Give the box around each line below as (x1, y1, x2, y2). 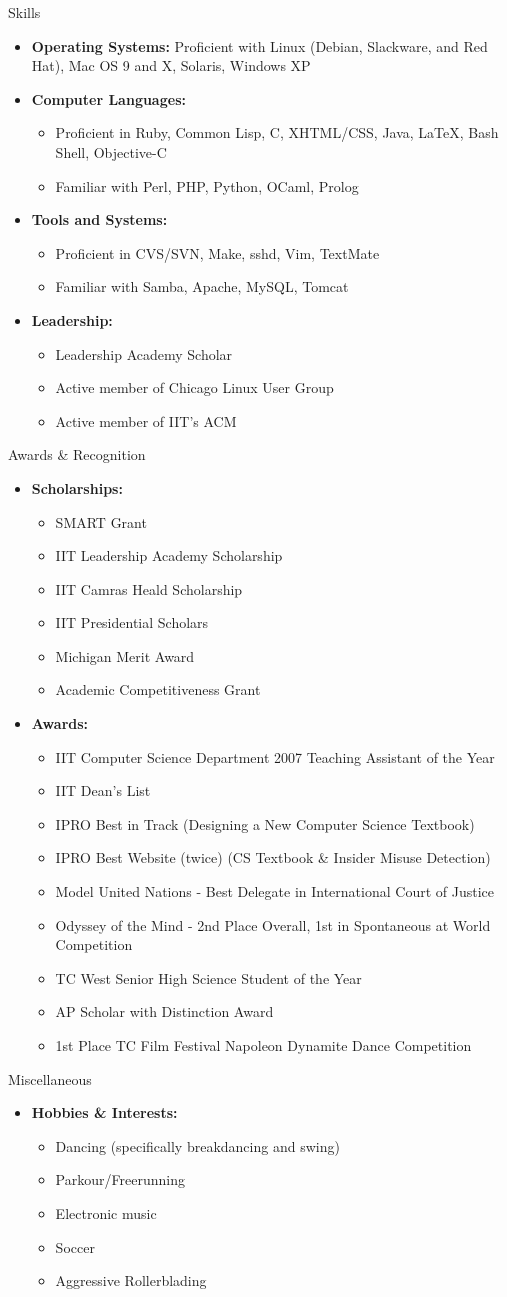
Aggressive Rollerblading (55, 1270, 207, 1291)
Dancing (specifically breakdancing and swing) (55, 1135, 340, 1156)
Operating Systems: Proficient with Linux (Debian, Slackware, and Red (31, 35, 488, 56)
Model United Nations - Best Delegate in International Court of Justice (55, 881, 494, 902)
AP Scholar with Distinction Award (55, 1001, 274, 1022)
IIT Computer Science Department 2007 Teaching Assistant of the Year (55, 746, 495, 767)
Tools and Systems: (31, 209, 168, 230)
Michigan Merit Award (55, 645, 195, 666)
